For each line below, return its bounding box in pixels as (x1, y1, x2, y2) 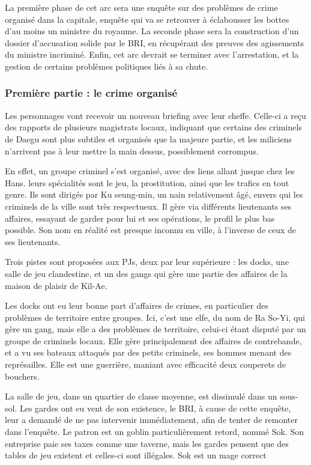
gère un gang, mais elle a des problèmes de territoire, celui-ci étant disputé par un (5, 323, 306, 335)
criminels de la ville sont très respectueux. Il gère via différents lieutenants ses (5, 199, 292, 212)
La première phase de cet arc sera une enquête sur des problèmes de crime (5, 1, 278, 13)
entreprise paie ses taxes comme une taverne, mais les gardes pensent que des (5, 437, 289, 449)
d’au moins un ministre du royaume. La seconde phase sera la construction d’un (5, 25, 299, 37)
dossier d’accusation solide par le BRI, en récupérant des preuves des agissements (5, 36, 304, 49)
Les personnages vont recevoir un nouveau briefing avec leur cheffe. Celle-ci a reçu (5, 109, 306, 121)
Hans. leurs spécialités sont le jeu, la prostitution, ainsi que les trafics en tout (5, 176, 289, 189)
